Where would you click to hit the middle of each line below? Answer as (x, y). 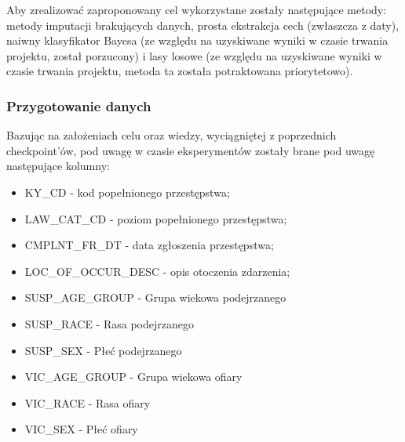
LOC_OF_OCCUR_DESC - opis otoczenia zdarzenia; (157, 271)
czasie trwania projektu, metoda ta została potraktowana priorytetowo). (180, 71)
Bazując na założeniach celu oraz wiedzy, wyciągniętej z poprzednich (171, 135)
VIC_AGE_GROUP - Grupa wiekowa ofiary (133, 377)
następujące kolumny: (58, 166)
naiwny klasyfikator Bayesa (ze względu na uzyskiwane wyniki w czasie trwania (197, 40)
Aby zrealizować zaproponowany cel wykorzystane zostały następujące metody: (197, 9)
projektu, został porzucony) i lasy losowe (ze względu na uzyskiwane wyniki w (194, 55)
